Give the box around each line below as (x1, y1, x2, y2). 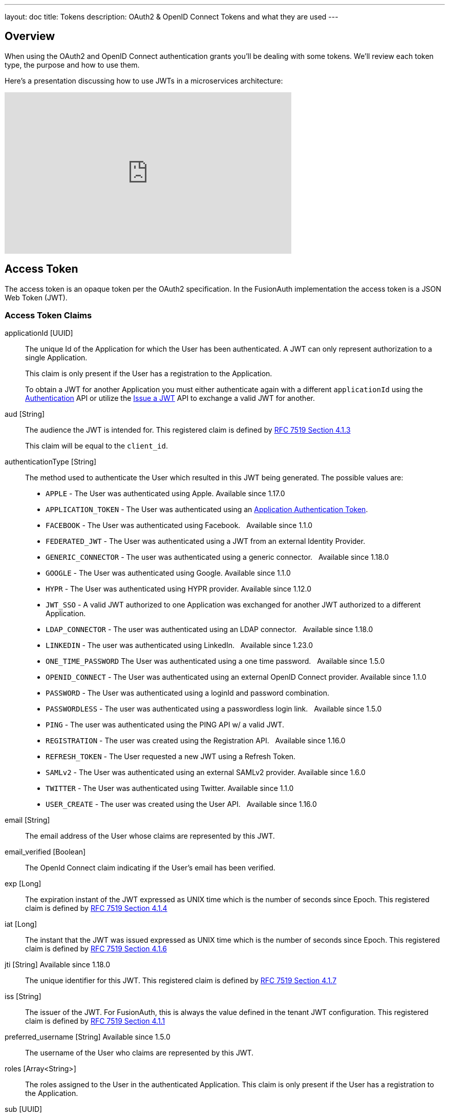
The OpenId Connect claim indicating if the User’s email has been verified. (25, 863, 275, 872)
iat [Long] (5, 920, 37, 929)
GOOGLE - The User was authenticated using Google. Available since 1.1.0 (46, 568, 291, 578)
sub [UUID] (5, 1105, 42, 1114)
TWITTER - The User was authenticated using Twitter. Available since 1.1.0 (46, 784, 294, 793)
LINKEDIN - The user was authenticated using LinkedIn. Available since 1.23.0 (46, 641, 313, 650)
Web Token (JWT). (5, 293, 68, 302)
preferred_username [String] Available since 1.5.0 (5, 1032, 170, 1042)
